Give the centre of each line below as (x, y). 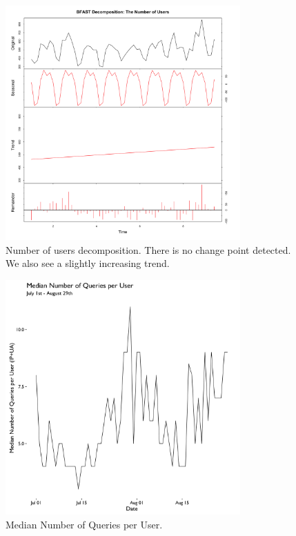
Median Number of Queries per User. (84, 524)
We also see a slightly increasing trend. (88, 263)
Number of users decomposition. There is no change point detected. (148, 249)
